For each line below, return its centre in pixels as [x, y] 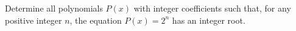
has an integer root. [209, 20]
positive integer [33, 20]
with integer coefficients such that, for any [212, 8]
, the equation [96, 20]
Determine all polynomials [54, 8]
